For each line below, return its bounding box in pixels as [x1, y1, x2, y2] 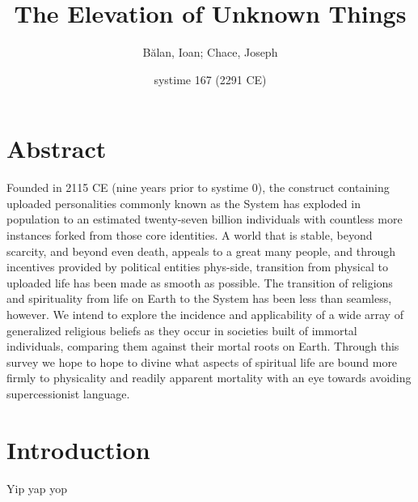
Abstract [6, 132, 107, 165]
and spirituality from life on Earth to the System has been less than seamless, [6, 290, 392, 307]
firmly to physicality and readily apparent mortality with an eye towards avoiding [6, 369, 412, 386]
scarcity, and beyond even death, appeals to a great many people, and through [6, 242, 395, 259]
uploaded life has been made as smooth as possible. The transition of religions [6, 274, 393, 291]
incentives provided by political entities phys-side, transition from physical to [6, 258, 388, 275]
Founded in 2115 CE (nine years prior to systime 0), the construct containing [6, 179, 390, 196]
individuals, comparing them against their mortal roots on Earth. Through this [6, 338, 399, 355]
